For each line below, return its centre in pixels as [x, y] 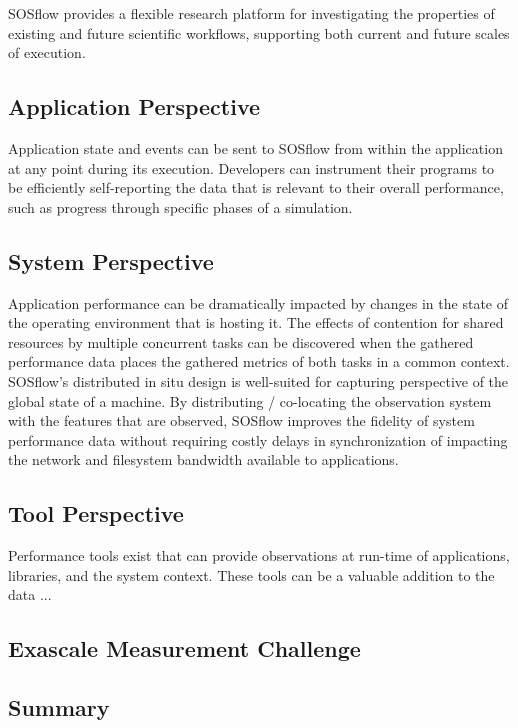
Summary [59, 707]
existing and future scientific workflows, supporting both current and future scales [259, 32]
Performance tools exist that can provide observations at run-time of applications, [259, 555]
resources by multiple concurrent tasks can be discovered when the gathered [241, 341]
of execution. [47, 52]
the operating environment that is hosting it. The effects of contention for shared [256, 322]
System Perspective [111, 260]
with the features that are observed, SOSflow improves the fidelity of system [241, 420]
